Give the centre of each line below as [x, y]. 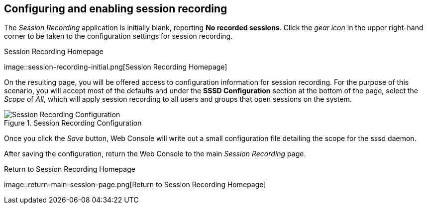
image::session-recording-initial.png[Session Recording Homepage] [116, 67]
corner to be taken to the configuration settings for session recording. [118, 36]
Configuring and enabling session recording [116, 9]
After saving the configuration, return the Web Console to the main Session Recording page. [155, 154]
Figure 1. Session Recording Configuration [73, 123]
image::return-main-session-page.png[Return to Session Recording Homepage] [135, 185]
